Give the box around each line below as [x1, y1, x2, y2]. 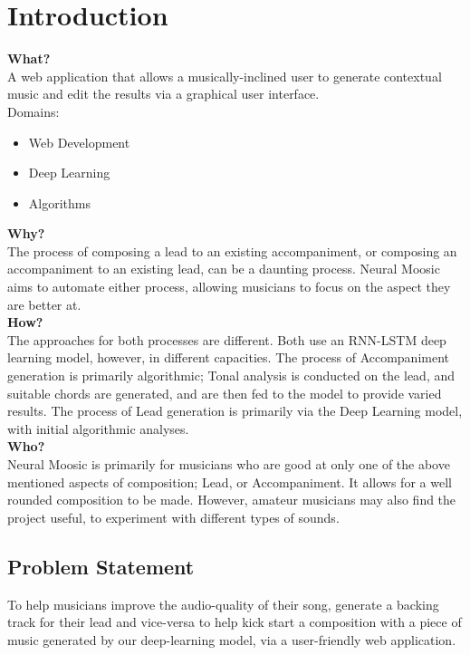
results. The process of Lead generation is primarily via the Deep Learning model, [7, 401, 463, 420]
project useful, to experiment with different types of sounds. [7, 507, 340, 526]
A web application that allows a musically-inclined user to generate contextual [7, 66, 442, 85]
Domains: [7, 101, 60, 120]
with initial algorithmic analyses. [7, 419, 189, 438]
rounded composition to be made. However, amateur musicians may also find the [7, 490, 456, 509]
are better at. [7, 294, 82, 313]
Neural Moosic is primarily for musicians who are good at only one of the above [7, 455, 450, 473]
